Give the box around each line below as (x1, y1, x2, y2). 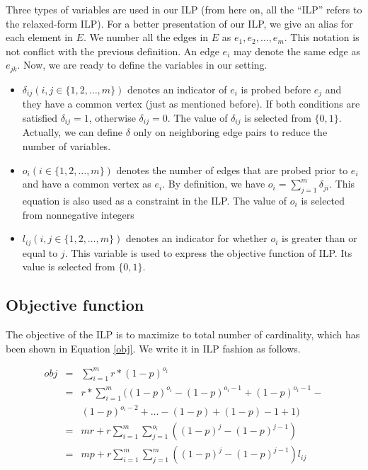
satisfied (22, 110, 57, 125)
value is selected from (22, 259, 115, 274)
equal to (22, 245, 58, 260)
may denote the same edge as (233, 43, 360, 58)
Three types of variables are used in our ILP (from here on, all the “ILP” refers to (6, 2, 362, 16)
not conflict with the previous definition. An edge (6, 43, 219, 58)
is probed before (241, 81, 311, 96)
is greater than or (282, 231, 357, 246)
